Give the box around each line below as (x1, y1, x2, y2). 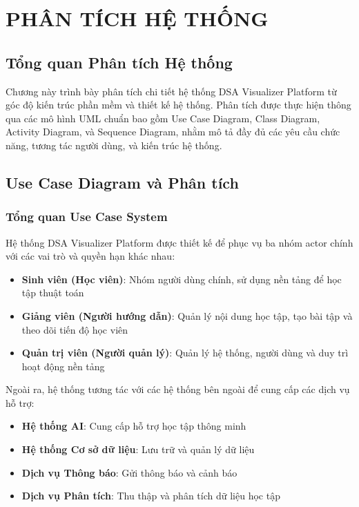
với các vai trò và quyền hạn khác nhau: (6, 249, 175, 263)
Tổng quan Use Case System (6, 208, 168, 225)
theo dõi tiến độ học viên (21, 322, 128, 336)
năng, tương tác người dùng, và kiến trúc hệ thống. (6, 137, 222, 152)
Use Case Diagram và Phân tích (6, 171, 239, 193)
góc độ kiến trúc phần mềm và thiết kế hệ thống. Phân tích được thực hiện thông (6, 97, 351, 112)
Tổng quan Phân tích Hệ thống (6, 51, 233, 73)
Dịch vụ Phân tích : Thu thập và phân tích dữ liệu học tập (21, 488, 280, 503)
